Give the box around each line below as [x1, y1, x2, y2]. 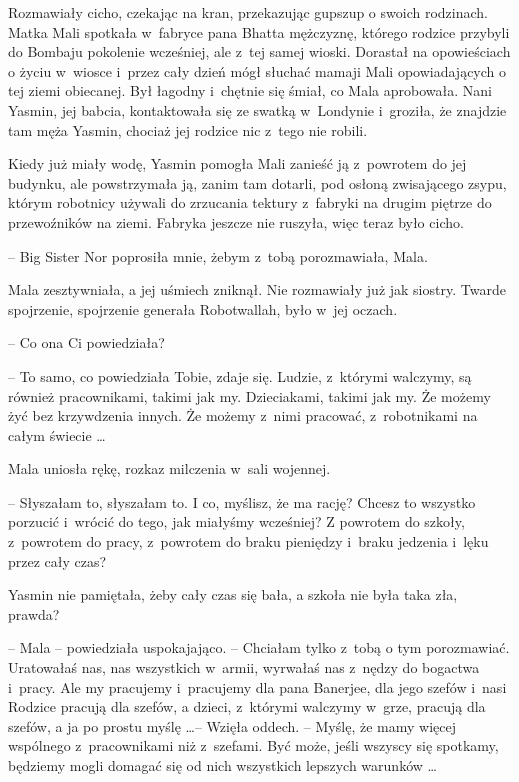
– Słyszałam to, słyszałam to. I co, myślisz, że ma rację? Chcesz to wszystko [8, 491, 476, 512]
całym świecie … [8, 424, 106, 445]
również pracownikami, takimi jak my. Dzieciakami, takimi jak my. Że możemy [8, 385, 491, 406]
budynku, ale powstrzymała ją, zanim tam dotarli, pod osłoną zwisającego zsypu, [8, 172, 507, 193]
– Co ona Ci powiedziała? [8, 332, 165, 353]
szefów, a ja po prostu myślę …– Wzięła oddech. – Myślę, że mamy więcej [8, 715, 456, 736]
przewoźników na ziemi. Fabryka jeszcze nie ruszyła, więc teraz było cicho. [8, 211, 464, 232]
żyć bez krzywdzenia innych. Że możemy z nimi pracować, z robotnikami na [8, 405, 478, 426]
